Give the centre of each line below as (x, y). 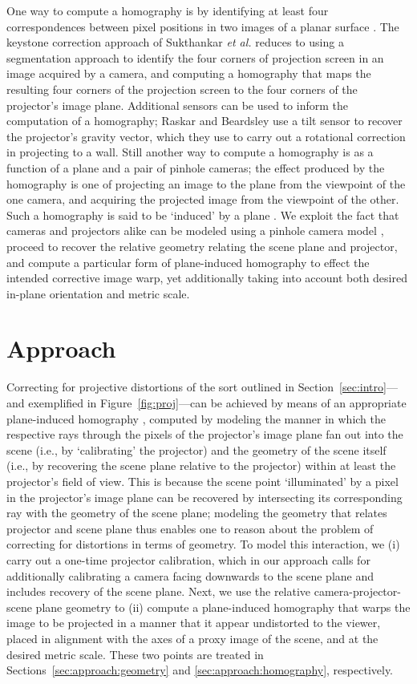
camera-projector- (357, 591)
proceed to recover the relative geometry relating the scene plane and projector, (202, 246)
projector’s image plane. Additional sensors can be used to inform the (177, 105)
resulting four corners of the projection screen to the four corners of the (182, 89)
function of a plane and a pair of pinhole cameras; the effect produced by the (196, 167)
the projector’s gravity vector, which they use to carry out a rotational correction (206, 136)
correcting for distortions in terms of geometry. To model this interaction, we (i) (203, 544)
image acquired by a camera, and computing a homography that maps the (189, 73)
